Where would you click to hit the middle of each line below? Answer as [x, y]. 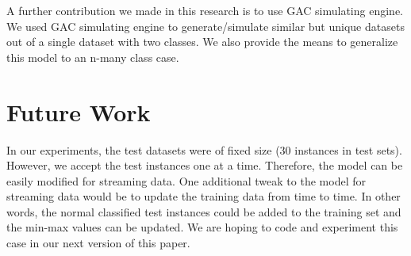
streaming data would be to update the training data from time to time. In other [204, 196]
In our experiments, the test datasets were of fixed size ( [143, 149]
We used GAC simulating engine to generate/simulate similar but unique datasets [205, 26]
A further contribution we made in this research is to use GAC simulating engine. [205, 10]
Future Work [79, 111]
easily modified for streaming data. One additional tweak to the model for [186, 180]
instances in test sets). [348, 149]
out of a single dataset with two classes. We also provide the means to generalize [202, 42]
